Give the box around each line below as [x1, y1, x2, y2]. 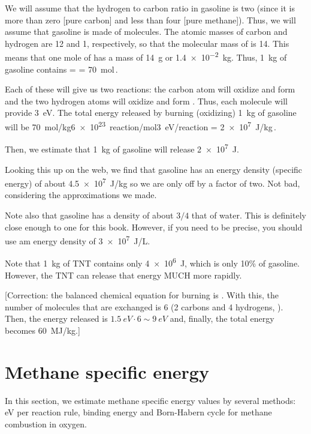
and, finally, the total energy [170, 312, 274, 325]
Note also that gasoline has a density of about [5, 208, 174, 221]
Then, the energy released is [5, 312, 108, 325]
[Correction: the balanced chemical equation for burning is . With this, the [5, 289, 279, 301]
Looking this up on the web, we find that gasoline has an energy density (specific [5, 163, 303, 175]
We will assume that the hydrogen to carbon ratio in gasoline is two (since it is [5, 2, 295, 14]
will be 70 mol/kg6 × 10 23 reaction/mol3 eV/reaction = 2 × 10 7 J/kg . [5, 119, 276, 133]
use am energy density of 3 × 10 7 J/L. [5, 233, 150, 247]
